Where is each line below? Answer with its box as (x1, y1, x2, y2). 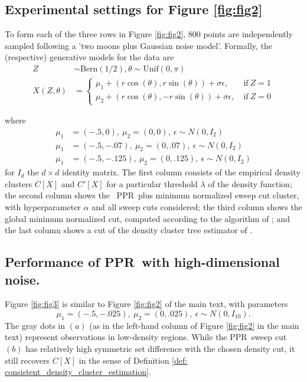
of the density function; (208, 177, 292, 190)
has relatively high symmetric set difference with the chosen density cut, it (25, 342, 295, 355)
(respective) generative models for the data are (5, 51, 174, 63)
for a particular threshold (106, 177, 198, 190)
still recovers (5, 354, 50, 366)
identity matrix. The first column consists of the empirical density (62, 166, 301, 178)
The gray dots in (5, 319, 66, 331)
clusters (5, 177, 32, 190)
